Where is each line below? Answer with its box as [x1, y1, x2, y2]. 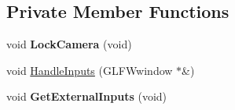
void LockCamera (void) [6, 36, 132, 52]
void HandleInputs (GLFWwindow [6, 62, 173, 78]
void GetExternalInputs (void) [6, 88, 167, 105]
